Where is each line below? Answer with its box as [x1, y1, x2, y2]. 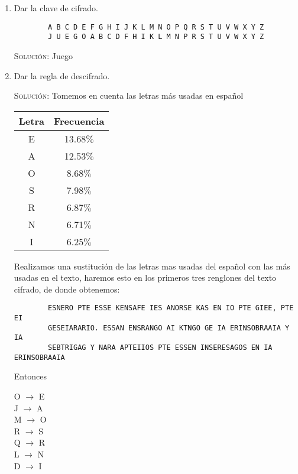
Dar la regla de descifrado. [14, 69, 110, 82]
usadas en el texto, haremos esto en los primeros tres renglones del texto [14, 271, 277, 284]
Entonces [14, 370, 47, 382]
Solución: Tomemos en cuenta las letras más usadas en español [14, 89, 244, 102]
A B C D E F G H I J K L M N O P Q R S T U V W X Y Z [48, 22, 264, 31]
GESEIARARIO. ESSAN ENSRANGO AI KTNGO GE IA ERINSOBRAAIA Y [48, 323, 290, 332]
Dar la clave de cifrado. [14, 2, 99, 14]
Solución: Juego [14, 49, 73, 61]
